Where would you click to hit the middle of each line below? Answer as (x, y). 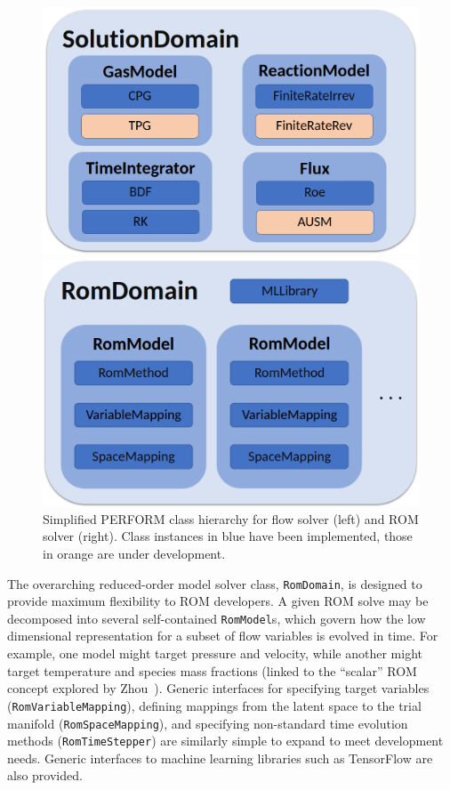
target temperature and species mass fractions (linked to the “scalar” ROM (212, 670)
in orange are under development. (134, 553)
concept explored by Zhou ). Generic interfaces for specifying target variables (218, 688)
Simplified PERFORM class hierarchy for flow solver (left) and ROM (231, 518)
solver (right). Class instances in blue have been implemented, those (228, 536)
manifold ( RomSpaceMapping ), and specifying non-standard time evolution (208, 723)
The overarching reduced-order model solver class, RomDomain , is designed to (215, 583)
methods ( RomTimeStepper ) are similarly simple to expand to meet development (225, 741)
